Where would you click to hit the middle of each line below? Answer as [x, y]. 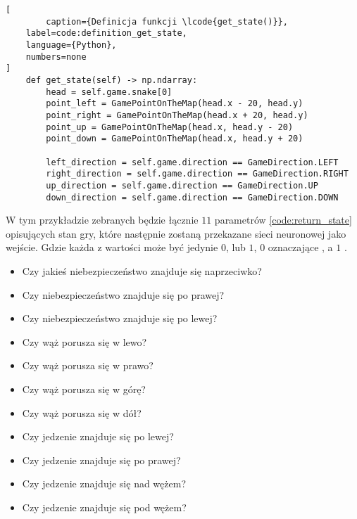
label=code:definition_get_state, [106, 33]
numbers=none [56, 57]
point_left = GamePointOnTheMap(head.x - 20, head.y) [175, 104]
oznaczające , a [300, 247]
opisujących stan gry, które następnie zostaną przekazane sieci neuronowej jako [176, 233]
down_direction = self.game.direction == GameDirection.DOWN [192, 197]
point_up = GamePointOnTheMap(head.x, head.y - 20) [170, 127]
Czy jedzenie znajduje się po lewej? [98, 436]
